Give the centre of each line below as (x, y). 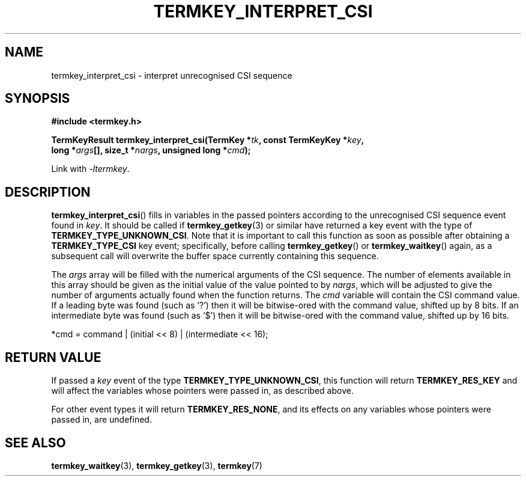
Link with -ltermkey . (90, 169)
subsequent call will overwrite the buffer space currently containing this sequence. (215, 256)
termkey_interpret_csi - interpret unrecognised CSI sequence (172, 75)
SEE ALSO (35, 443)
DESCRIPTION (48, 192)
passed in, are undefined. (101, 420)
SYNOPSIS (38, 99)
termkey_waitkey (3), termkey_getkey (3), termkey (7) (157, 465)
